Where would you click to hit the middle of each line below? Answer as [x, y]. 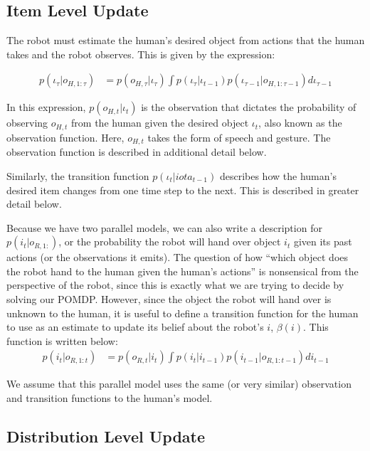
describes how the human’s [278, 175]
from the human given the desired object [160, 123]
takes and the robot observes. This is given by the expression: [141, 54]
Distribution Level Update [106, 436]
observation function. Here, [65, 137]
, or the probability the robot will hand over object [170, 242]
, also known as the [300, 123]
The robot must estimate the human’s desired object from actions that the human [186, 40]
